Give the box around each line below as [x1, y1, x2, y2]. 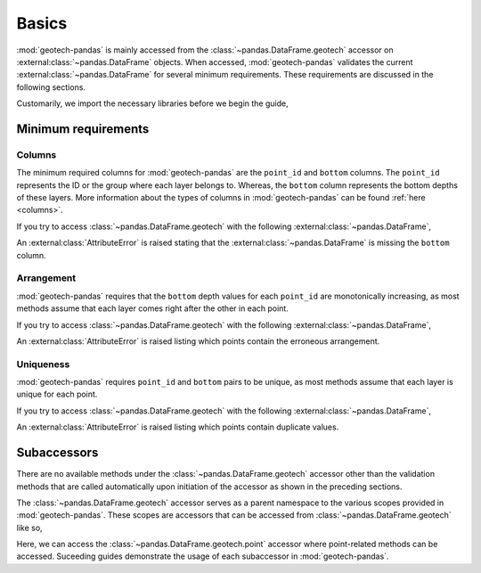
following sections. [16, 81, 86, 93]
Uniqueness [16, 357, 70, 370]
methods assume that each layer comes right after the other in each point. [16, 303, 289, 314]
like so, [16, 522, 44, 533]
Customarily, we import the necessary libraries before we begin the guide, [16, 98, 289, 109]
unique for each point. [16, 389, 98, 400]
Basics [16, 13, 68, 33]
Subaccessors [16, 446, 99, 461]
